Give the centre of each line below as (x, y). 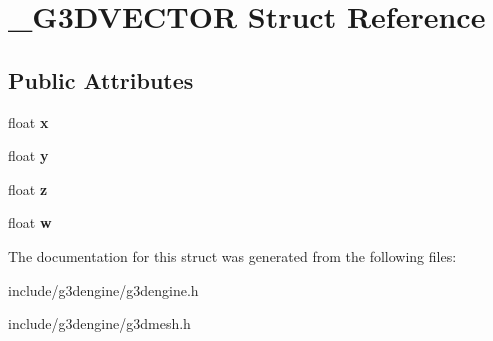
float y (28, 155)
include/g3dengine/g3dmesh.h (99, 323)
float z (28, 188)
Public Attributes (101, 79)
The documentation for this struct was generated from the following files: (232, 255)
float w (30, 222)
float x (28, 121)
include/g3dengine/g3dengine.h (103, 289)
